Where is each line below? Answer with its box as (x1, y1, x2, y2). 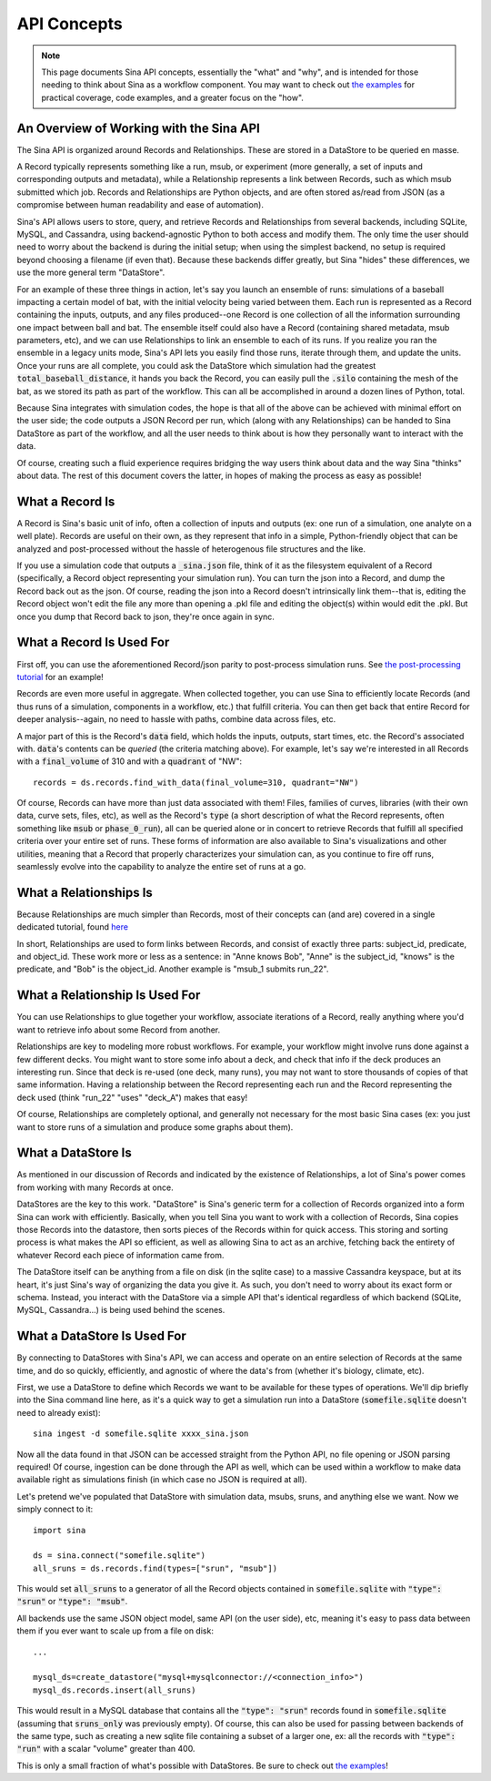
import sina (33, 1525, 86, 1535)
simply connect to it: (16, 1503, 94, 1515)
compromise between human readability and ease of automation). (16, 199, 264, 210)
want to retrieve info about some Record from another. (16, 1024, 221, 1035)
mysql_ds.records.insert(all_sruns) (33, 1684, 196, 1695)
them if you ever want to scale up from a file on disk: (16, 1625, 214, 1636)
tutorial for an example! (16, 671, 104, 682)
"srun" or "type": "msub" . (16, 1596, 128, 1607)
